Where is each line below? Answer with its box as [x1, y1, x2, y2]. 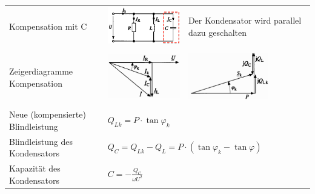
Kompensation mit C [9, 19, 87, 32]
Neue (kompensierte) [9, 108, 86, 121]
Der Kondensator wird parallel [188, 14, 302, 27]
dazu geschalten [188, 25, 247, 38]
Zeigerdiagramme [9, 65, 73, 78]
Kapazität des [9, 162, 61, 175]
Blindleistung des [9, 135, 73, 147]
